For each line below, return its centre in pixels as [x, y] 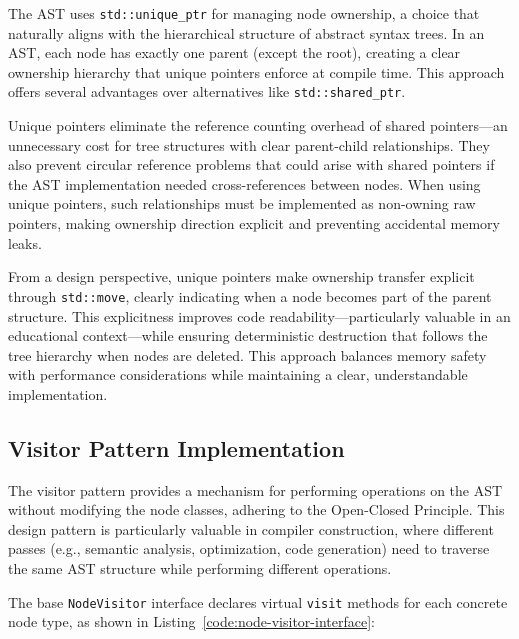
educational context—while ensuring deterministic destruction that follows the [248, 335]
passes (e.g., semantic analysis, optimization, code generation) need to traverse [249, 548]
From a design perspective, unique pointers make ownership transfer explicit [241, 276]
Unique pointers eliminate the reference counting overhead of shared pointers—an [258, 125]
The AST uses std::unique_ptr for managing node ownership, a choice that [244, 13]
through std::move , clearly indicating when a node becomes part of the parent [250, 295]
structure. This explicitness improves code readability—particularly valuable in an [259, 315]
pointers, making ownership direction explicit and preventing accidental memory [254, 223]
